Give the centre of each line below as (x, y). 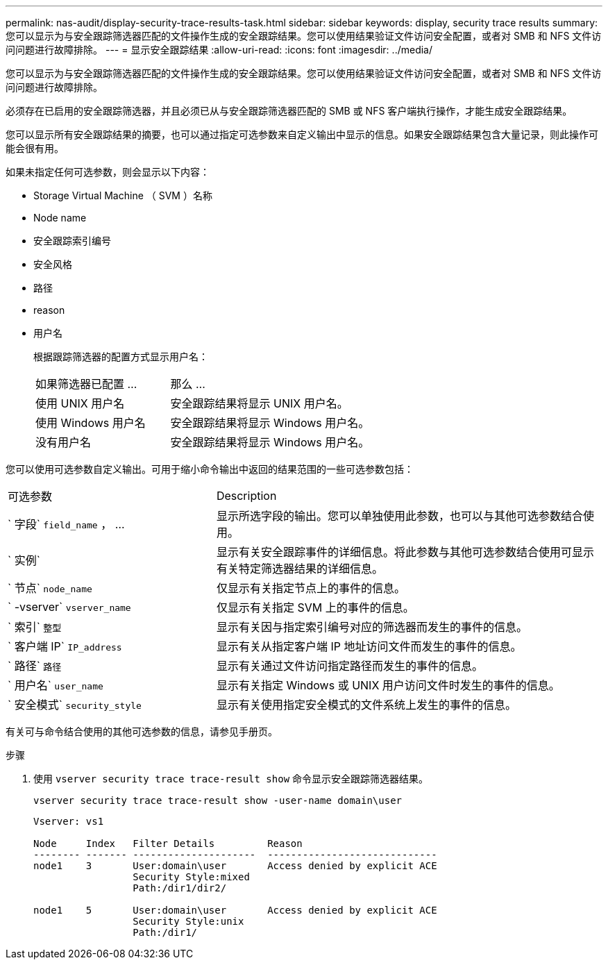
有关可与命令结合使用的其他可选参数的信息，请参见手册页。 (142, 731)
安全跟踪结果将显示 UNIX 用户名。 (259, 403)
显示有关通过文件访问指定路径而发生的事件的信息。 (349, 666)
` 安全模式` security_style (75, 705)
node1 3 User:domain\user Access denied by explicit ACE (235, 866)
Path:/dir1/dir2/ (180, 888)
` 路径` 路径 (35, 666)
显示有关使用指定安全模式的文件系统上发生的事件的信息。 (366, 705)
